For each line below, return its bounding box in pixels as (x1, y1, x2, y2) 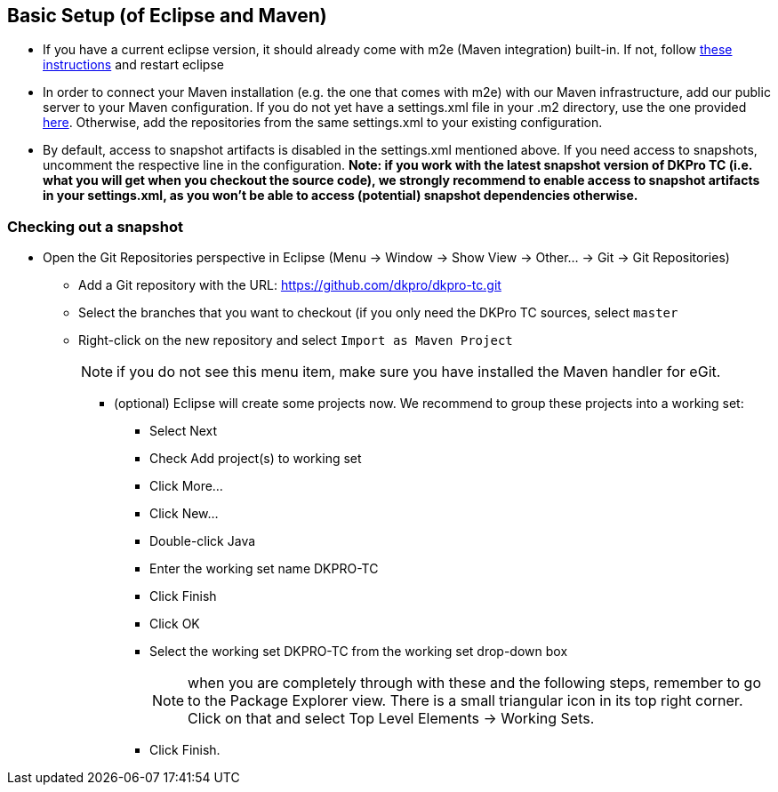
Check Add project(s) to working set (149, 451, 362, 467)
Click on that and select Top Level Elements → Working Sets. (188, 709, 595, 728)
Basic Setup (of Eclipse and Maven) (7, 4, 327, 27)
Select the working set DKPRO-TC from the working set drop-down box (149, 644, 568, 660)
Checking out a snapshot (7, 217, 183, 236)
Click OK (149, 616, 200, 632)
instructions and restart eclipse (43, 57, 224, 73)
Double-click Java (149, 533, 256, 549)
